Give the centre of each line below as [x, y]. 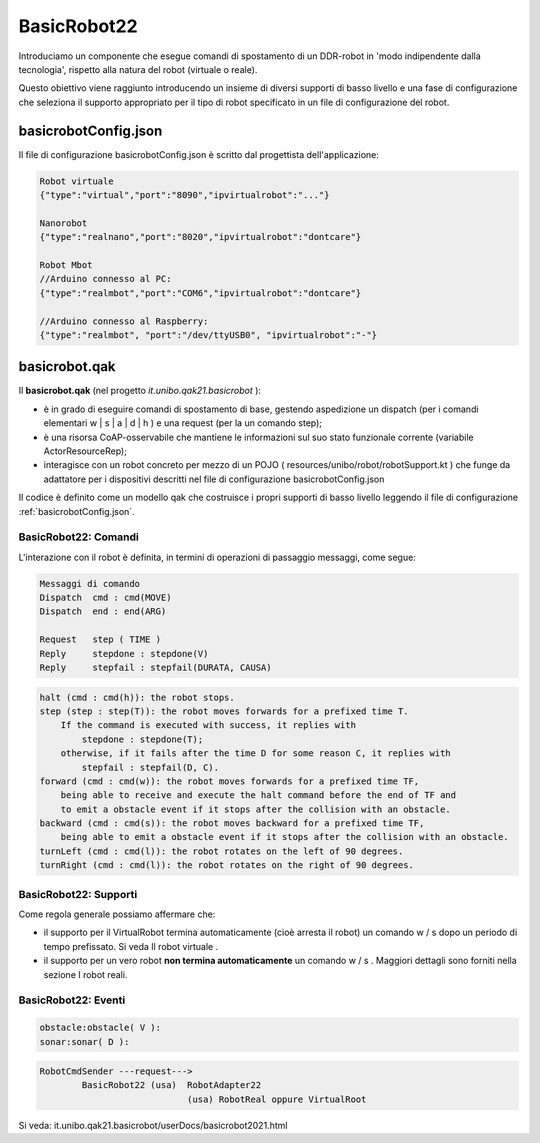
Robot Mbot [66, 264]
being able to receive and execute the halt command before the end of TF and [258, 795]
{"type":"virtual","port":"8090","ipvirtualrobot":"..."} [184, 195]
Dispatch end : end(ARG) [103, 611]
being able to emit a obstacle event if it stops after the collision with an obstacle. [284, 837]
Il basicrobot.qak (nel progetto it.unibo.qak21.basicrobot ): [140, 391]
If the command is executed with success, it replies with [208, 725]
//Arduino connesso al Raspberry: [124, 321]
